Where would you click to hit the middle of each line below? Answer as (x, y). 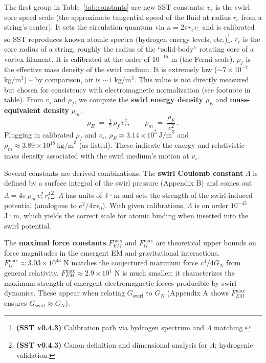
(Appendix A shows (198, 293)
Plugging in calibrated (39, 134)
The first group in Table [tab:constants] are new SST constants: (105, 7)
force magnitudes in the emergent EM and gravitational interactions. (112, 252)
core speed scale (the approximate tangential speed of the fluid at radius (117, 17)
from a (251, 17)
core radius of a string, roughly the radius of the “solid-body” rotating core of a (129, 49)
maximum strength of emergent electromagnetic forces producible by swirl (120, 282)
